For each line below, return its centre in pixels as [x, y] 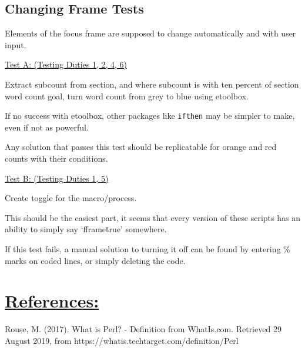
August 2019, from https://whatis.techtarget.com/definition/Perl [122, 340]
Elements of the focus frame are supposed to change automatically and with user [150, 33]
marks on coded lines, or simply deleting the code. [95, 260]
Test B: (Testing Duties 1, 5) [57, 178]
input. [16, 44]
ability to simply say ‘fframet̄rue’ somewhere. [86, 229]
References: [52, 301]
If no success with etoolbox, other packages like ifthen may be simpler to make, [150, 116]
